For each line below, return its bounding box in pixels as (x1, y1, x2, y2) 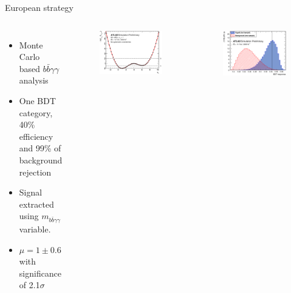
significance (19, 266, 62, 279)
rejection (19, 165, 52, 178)
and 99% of (19, 142, 61, 154)
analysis (19, 74, 48, 87)
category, (19, 106, 53, 119)
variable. (19, 223, 51, 235)
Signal (19, 186, 42, 199)
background (19, 153, 62, 166)
